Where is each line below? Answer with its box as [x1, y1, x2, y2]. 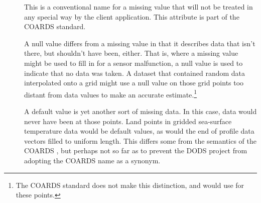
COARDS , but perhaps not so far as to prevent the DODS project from [24, 145, 247, 156]
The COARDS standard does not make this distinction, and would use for [16, 179, 244, 190]
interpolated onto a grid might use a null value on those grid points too [24, 77, 244, 88]
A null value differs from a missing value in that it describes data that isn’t [24, 38, 255, 48]
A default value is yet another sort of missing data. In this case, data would [24, 106, 257, 116]
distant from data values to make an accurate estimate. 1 [24, 87, 197, 99]
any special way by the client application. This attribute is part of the [24, 11, 239, 22]
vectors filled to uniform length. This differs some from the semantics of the [24, 135, 256, 146]
